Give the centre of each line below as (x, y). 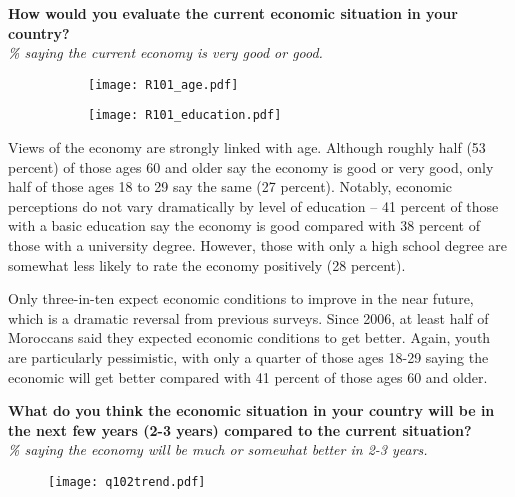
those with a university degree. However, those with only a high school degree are (258, 245)
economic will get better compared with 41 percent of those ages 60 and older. (248, 376)
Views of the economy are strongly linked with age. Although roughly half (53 (247, 147)
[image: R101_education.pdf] (185, 115)
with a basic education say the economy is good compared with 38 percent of (244, 225)
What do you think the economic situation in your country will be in (251, 410)
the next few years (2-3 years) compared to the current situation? (240, 429)
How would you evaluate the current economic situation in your (233, 13)
